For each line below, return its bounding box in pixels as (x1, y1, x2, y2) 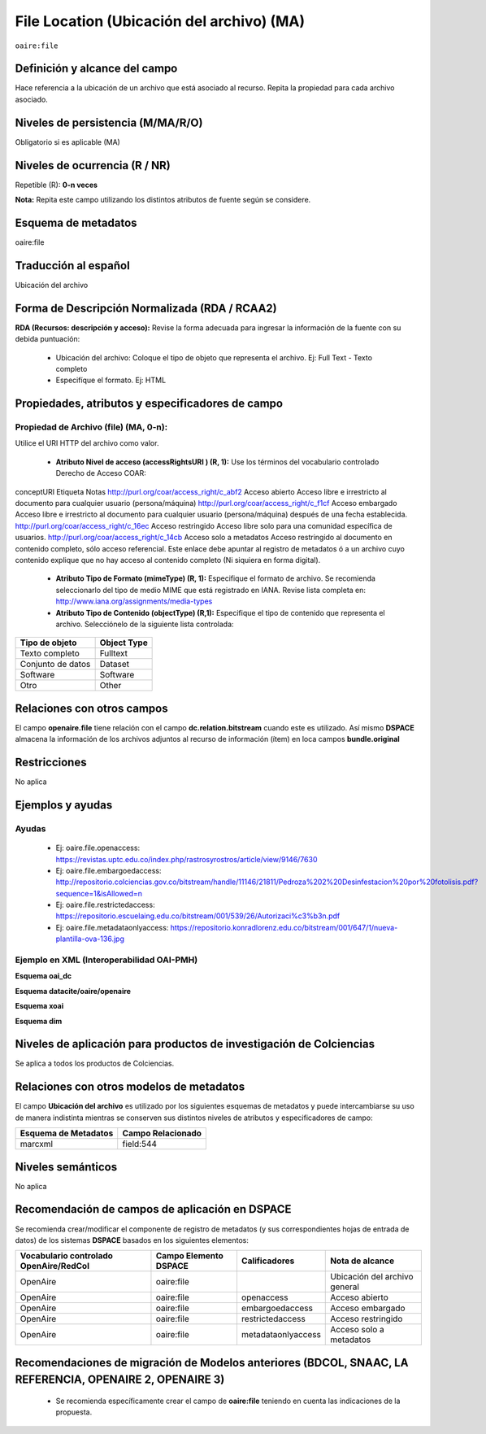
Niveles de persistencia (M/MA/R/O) (15, 116, 203, 129)
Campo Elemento (155, 1250, 223, 1262)
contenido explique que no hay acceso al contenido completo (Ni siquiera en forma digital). (15, 556, 321, 564)
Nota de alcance (330, 1255, 394, 1266)
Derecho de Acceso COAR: (55, 469, 146, 478)
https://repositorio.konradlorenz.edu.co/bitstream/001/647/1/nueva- (170, 922, 398, 932)
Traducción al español (15, 259, 130, 272)
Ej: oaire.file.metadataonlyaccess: (55, 922, 169, 932)
